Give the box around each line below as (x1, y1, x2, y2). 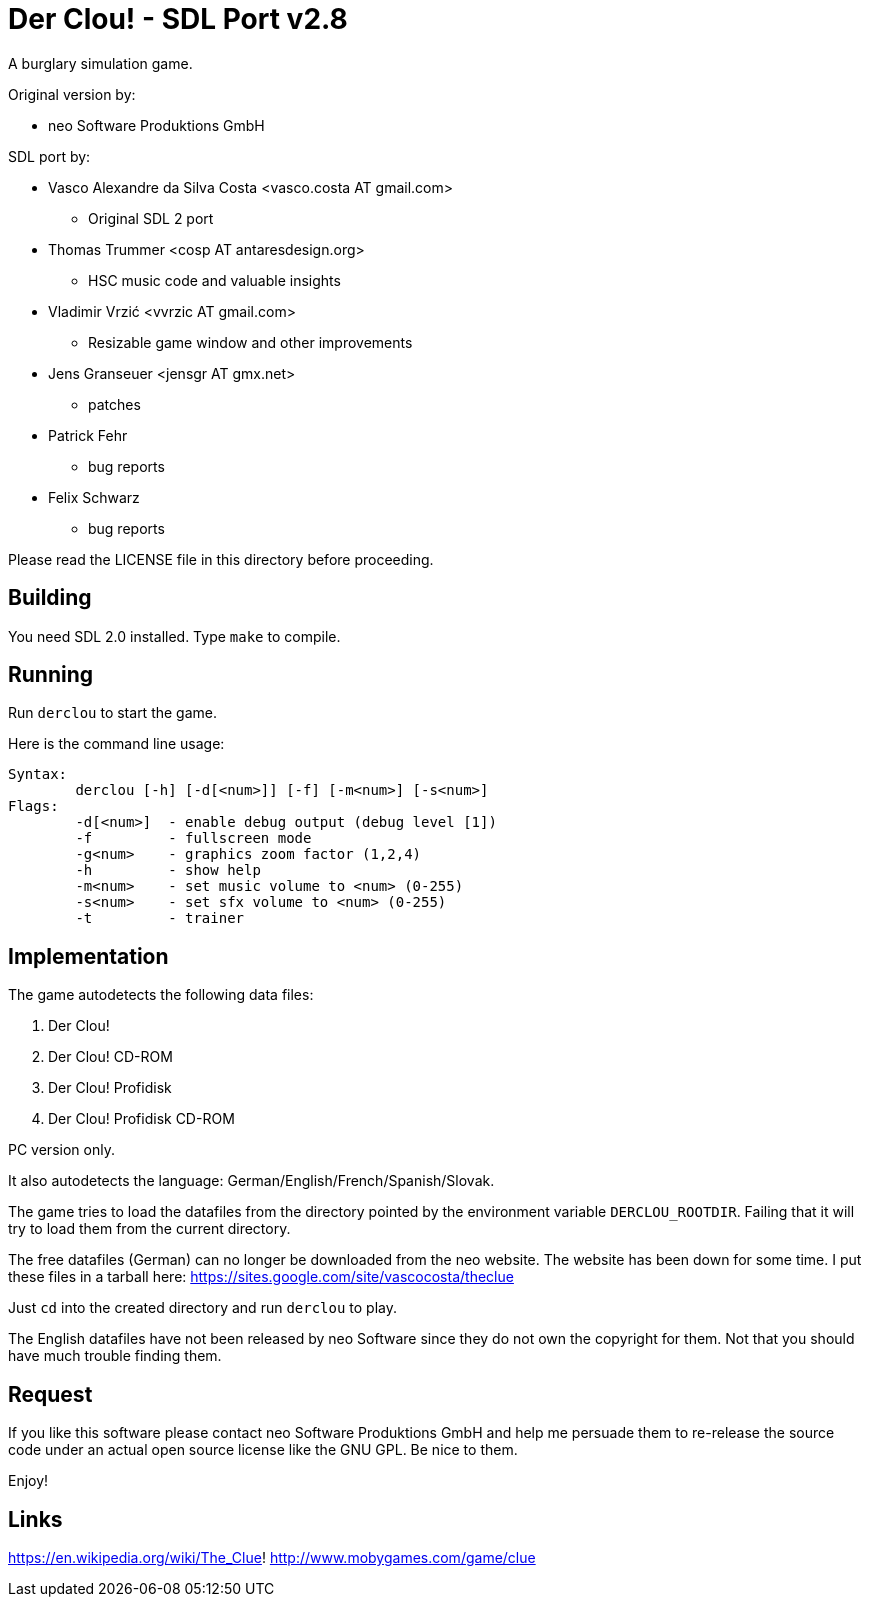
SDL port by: (8, 147, 91, 165)
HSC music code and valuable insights (88, 271, 341, 289)
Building (8, 585, 92, 611)
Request (8, 1381, 93, 1407)
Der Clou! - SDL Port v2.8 (8, 2, 348, 36)
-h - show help (75, 862, 261, 879)
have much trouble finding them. (8, 1347, 222, 1365)
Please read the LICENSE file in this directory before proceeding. (8, 550, 434, 568)
